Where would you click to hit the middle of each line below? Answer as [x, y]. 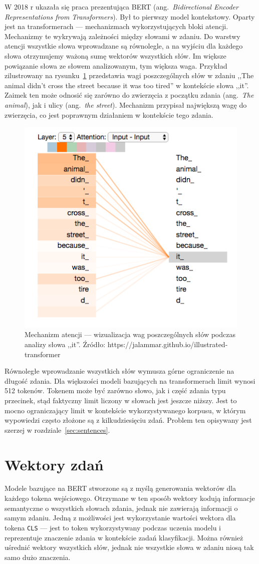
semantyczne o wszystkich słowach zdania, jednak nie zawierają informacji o [121, 508]
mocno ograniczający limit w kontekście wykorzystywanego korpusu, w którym [125, 410]
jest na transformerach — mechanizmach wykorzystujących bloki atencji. [116, 26]
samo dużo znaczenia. [38, 557]
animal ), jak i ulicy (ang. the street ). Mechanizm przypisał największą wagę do [126, 104]
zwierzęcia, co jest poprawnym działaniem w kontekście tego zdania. [109, 114]
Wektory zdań [54, 464]
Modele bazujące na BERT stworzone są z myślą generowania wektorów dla [120, 488]
